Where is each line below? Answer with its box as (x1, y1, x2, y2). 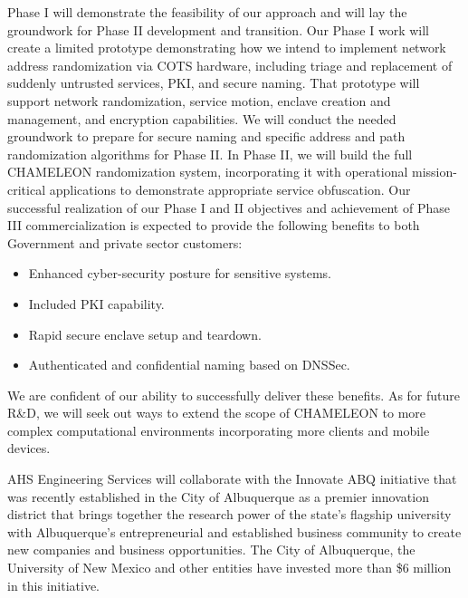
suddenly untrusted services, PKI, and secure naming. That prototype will (7, 73, 420, 92)
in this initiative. (7, 575, 100, 594)
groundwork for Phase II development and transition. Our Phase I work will (7, 20, 430, 39)
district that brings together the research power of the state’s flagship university (7, 505, 452, 524)
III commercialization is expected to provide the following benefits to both (7, 216, 420, 235)
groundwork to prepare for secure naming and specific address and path (7, 127, 406, 146)
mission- (412, 162, 457, 181)
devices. (7, 439, 51, 458)
